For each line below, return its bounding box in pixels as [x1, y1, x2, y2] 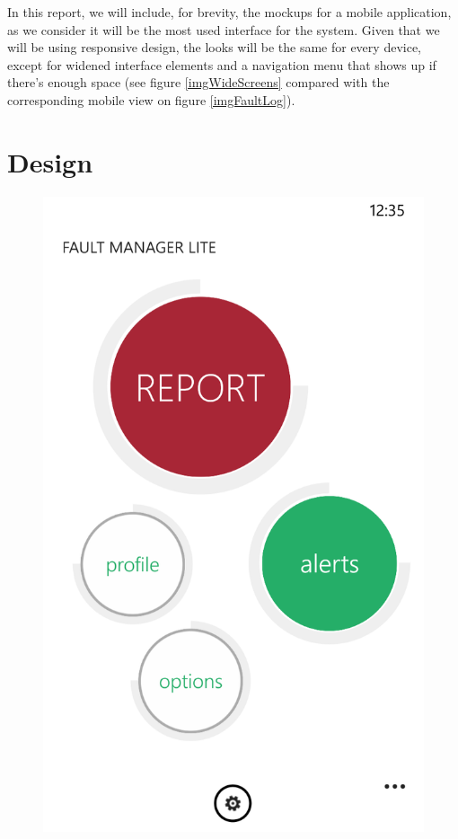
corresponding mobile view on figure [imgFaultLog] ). [7, 90, 295, 109]
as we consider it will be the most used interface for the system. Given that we [7, 20, 440, 39]
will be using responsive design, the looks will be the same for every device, [7, 38, 421, 57]
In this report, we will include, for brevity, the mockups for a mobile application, [7, 3, 452, 21]
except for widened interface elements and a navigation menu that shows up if [7, 55, 436, 74]
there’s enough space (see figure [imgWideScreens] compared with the [7, 73, 390, 92]
